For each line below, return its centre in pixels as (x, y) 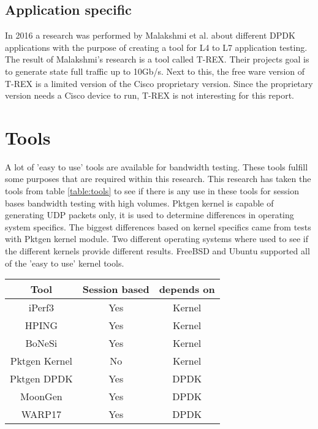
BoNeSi (41, 343)
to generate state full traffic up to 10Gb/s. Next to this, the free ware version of (155, 71)
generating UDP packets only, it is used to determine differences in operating (150, 215)
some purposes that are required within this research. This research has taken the (158, 179)
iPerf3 (41, 308)
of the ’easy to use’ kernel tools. (65, 263)
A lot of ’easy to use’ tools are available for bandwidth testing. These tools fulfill (157, 166)
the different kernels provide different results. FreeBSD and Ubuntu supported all (157, 251)
